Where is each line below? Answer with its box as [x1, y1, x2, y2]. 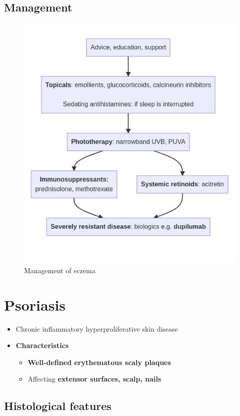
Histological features [4, 398, 111, 414]
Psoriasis [4, 294, 66, 315]
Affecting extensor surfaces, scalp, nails [27, 374, 161, 384]
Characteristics [15, 340, 69, 351]
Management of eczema [24, 265, 95, 275]
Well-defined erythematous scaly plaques [27, 357, 171, 367]
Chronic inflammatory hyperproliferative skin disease [15, 323, 178, 334]
